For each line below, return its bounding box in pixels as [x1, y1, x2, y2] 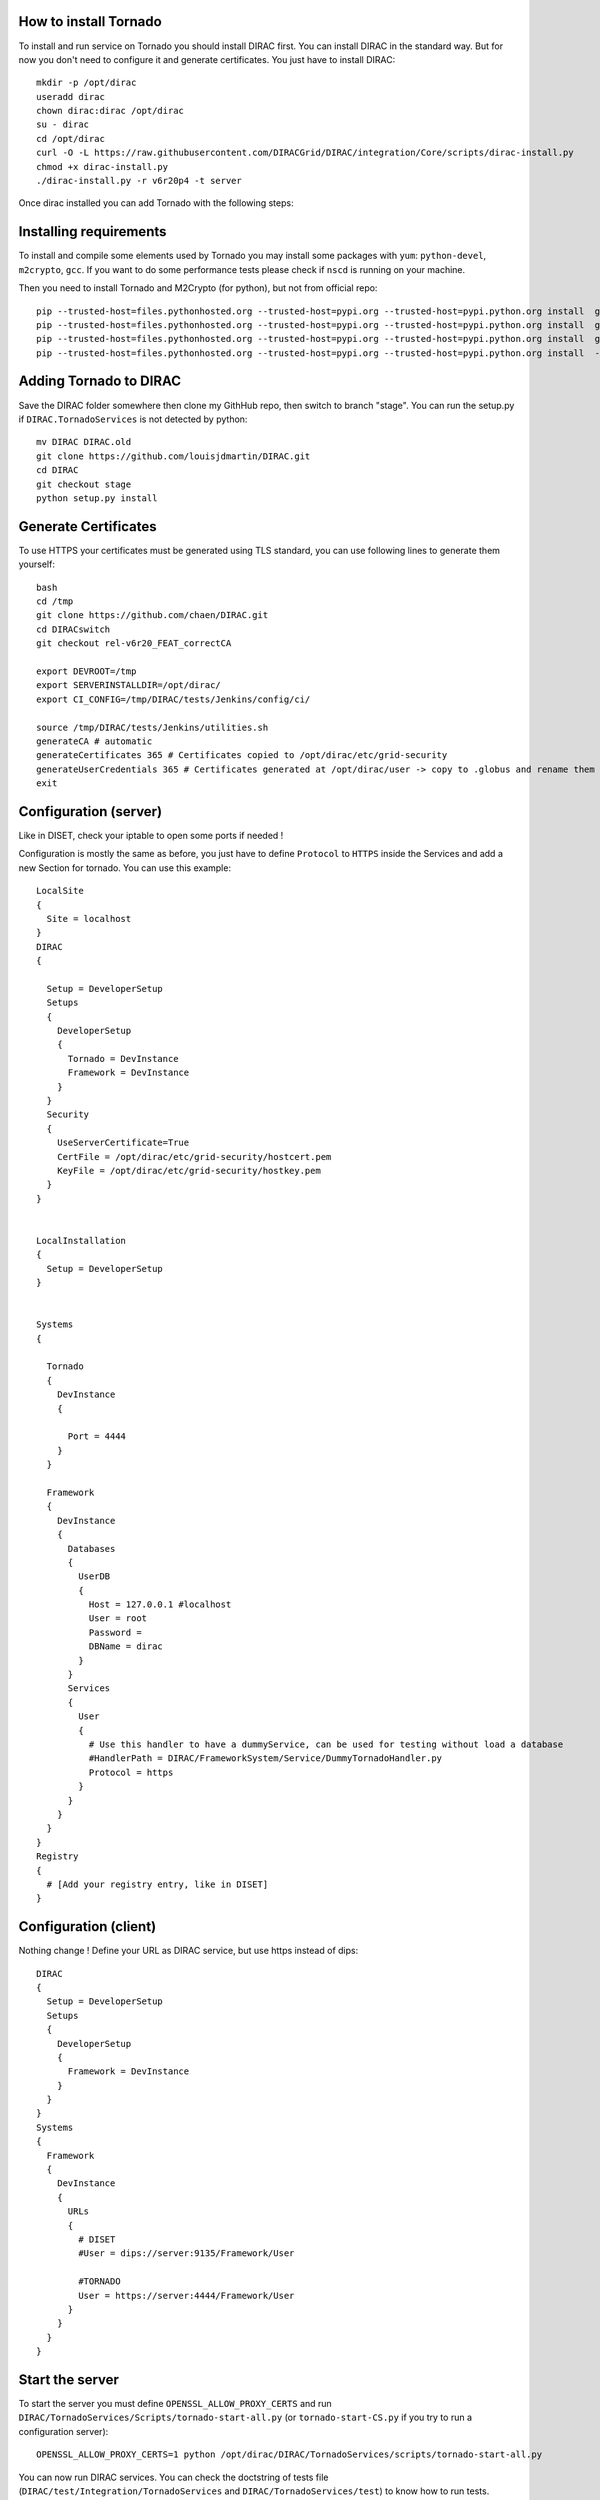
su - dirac [36, 119, 90, 130]
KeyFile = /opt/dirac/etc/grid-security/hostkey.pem [56, 1165, 322, 1176]
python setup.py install [36, 492, 158, 504]
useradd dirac [36, 91, 105, 102]
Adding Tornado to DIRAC [18, 373, 182, 390]
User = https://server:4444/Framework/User [78, 2290, 295, 2301]
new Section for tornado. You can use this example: [18, 861, 232, 874]
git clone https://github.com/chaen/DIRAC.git [36, 610, 269, 621]
